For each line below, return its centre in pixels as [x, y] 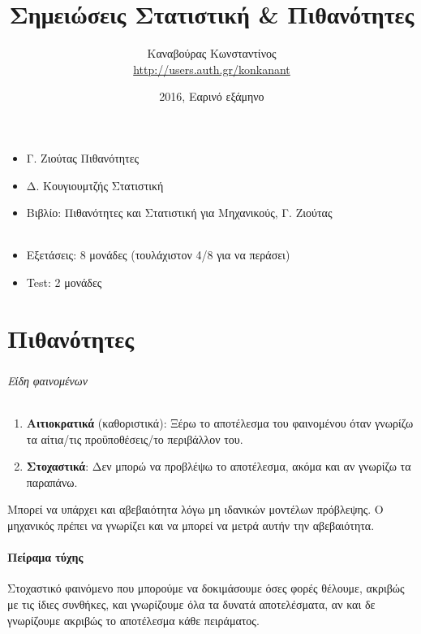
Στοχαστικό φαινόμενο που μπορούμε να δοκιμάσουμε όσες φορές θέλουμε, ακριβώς [206, 588]
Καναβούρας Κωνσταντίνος [212, 53]
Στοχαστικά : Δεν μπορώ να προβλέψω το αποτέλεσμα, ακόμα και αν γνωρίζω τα [219, 466]
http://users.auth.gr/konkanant [212, 69]
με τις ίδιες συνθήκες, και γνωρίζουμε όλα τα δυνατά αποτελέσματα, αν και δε [191, 604]
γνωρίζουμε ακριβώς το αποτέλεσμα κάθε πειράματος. [133, 620]
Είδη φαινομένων [47, 380]
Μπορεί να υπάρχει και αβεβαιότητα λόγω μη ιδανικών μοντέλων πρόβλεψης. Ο [195, 509]
